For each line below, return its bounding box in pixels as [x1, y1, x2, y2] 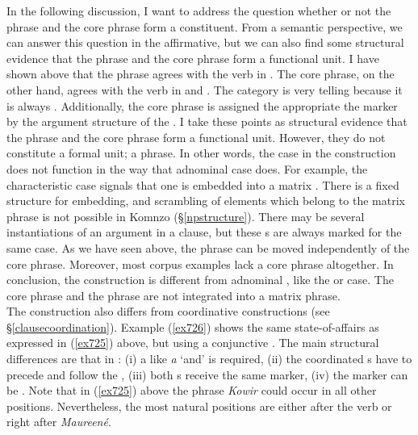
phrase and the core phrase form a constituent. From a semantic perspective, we [6, 18, 403, 35]
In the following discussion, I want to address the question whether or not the [6, 2, 391, 19]
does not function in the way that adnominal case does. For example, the [6, 160, 368, 177]
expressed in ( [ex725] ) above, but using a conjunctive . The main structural [6, 334, 379, 351]
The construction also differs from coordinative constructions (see [6, 303, 330, 320]
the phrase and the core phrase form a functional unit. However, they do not [6, 128, 386, 145]
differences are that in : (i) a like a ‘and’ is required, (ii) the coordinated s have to [6, 350, 412, 367]
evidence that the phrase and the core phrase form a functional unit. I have [6, 49, 379, 66]
